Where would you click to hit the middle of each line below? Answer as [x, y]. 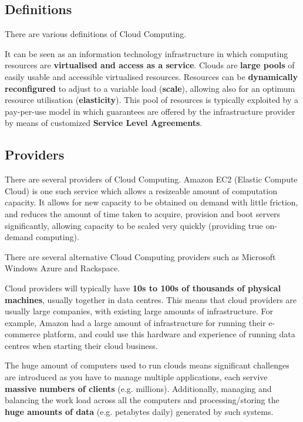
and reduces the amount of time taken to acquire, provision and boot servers [143, 213]
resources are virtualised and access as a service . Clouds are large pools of [150, 65]
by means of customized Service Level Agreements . [104, 123]
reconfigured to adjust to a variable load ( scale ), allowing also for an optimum [150, 88]
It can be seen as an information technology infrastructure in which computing [147, 53]
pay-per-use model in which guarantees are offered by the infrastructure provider [150, 111]
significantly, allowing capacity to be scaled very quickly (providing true [134, 225]
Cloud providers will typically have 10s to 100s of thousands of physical [143, 288]
